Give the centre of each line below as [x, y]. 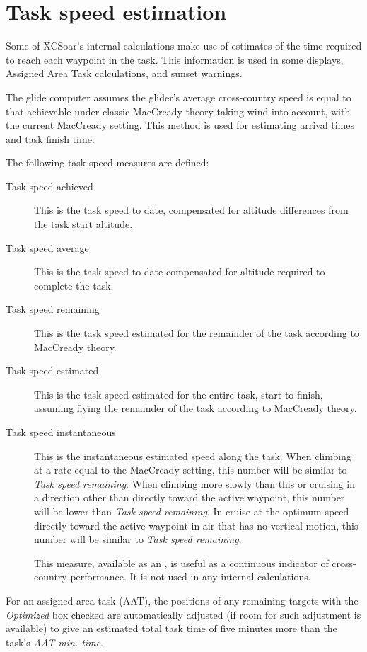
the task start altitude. [83, 224]
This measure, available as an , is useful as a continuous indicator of [181, 562]
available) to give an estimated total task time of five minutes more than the [171, 628]
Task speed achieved [49, 186]
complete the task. [74, 285]
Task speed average [47, 247]
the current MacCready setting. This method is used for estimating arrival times [180, 125]
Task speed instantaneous [61, 432]
